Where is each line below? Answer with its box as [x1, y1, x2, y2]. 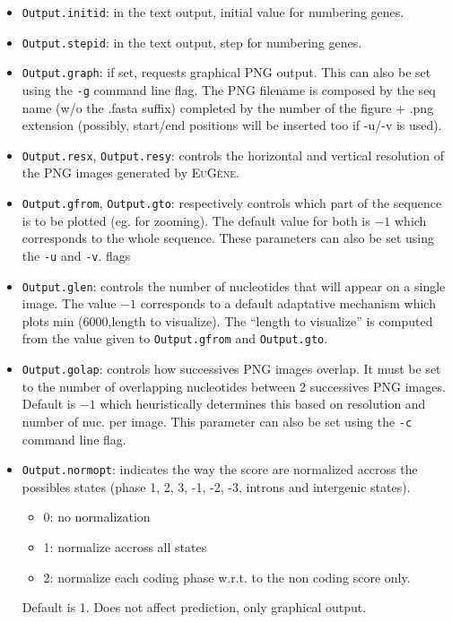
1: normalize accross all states [43, 538, 207, 556]
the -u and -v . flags [22, 246, 131, 264]
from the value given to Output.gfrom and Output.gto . [22, 329, 328, 348]
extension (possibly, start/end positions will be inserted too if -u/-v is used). [22, 116, 442, 134]
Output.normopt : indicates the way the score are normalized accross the [22, 460, 418, 479]
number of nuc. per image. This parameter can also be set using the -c [22, 411, 413, 430]
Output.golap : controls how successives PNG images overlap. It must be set [22, 359, 441, 378]
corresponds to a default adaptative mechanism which [140, 294, 436, 313]
